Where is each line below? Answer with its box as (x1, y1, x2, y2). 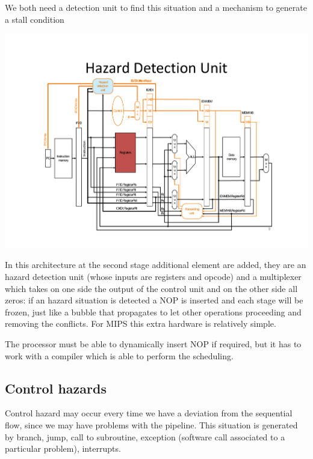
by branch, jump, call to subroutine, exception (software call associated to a (5, 430, 285, 443)
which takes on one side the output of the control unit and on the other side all (5, 282, 298, 294)
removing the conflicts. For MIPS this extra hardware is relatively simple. (5, 317, 276, 330)
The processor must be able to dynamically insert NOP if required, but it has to (5, 338, 302, 350)
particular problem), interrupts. (5, 442, 121, 455)
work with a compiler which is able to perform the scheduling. (5, 349, 234, 362)
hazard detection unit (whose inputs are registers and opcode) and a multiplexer (5, 270, 302, 283)
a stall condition (5, 13, 64, 25)
